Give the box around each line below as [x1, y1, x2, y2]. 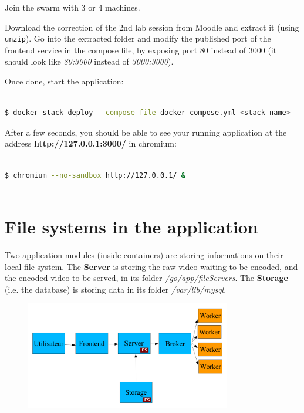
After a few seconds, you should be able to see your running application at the [5, 126, 287, 138]
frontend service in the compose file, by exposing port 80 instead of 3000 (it [5, 43, 277, 56]
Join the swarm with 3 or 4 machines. [5, 1, 140, 13]
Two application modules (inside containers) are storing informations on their [5, 248, 283, 260]
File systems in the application [5, 214, 258, 238]
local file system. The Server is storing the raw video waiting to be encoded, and [5, 260, 298, 272]
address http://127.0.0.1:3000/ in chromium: [5, 137, 177, 150]
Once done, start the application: [5, 75, 124, 87]
